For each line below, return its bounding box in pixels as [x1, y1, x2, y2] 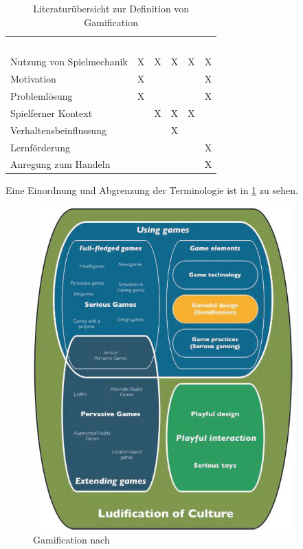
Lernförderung [10, 140, 71, 154]
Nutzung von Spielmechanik [10, 54, 128, 69]
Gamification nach [33, 532, 110, 546]
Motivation [10, 72, 56, 86]
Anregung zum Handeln [10, 157, 111, 171]
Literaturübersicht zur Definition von [33, 1, 190, 15]
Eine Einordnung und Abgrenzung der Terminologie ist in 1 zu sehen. [5, 183, 298, 197]
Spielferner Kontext [10, 105, 93, 120]
